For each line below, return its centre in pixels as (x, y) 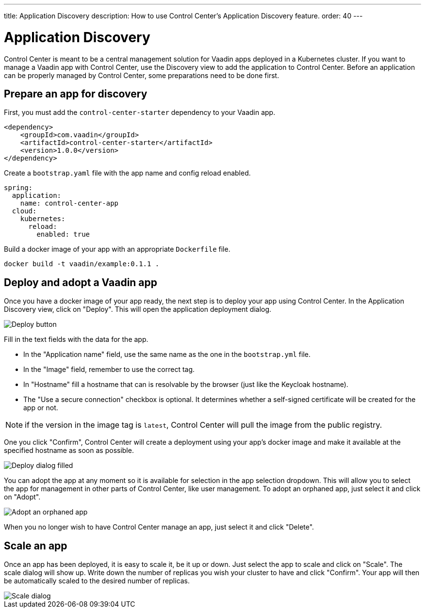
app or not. (41, 408)
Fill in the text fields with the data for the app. (76, 339)
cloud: (24, 211)
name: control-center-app (69, 203)
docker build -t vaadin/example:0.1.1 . (82, 264)
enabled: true (63, 234)
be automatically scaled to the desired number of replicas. (97, 581)
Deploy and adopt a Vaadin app (81, 282)
